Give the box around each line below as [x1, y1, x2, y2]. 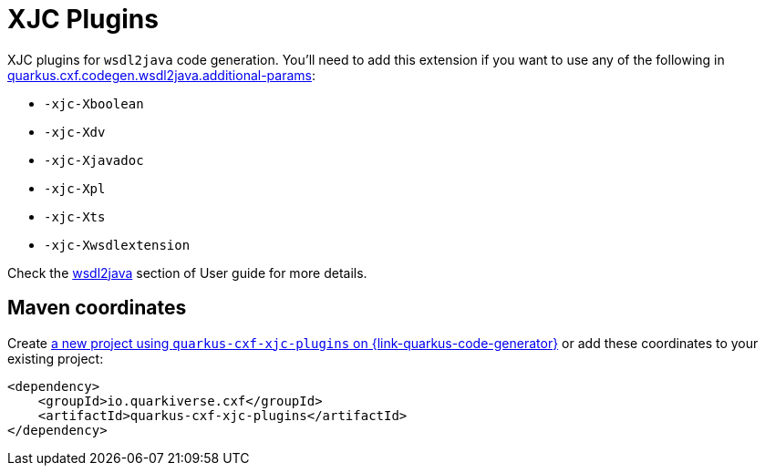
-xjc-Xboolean [44, 96, 144, 111]
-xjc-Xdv [44, 124, 106, 139]
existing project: [7, 350, 104, 366]
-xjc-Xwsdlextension [44, 237, 191, 252]
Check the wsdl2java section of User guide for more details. [7, 264, 367, 281]
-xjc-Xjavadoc [44, 152, 144, 168]
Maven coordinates [7, 296, 187, 320]
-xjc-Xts [44, 209, 106, 224]
